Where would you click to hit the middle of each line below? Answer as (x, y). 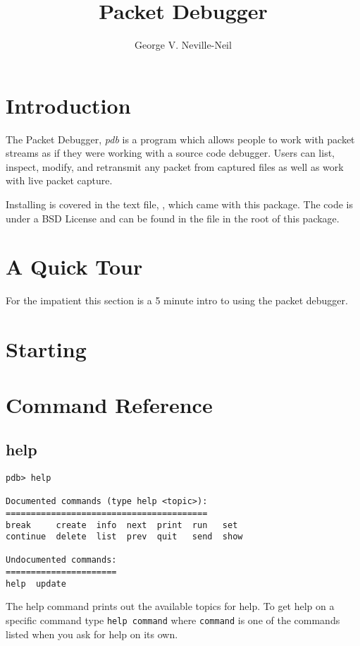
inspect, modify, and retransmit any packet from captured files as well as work (175, 166)
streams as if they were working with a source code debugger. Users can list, (170, 153)
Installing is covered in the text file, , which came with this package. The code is (180, 204)
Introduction (68, 105)
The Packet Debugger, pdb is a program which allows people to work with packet (180, 139)
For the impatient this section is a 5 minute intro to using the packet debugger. (177, 300)
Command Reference (109, 404)
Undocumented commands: (61, 560)
